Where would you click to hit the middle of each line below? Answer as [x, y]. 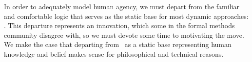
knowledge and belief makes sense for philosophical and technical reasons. [114, 54]
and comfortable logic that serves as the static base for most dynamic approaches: [126, 16]
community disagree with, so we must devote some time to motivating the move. [124, 35]
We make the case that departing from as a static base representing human [118, 44]
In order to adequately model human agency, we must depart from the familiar [122, 6]
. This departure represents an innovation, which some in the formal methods [119, 25]
